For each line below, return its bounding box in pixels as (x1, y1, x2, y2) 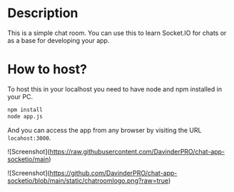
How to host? (7, 61, 88, 78)
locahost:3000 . (7, 133, 51, 142)
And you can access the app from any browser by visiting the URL (7, 126, 202, 134)
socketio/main (7, 155, 49, 163)
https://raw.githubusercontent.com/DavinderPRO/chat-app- (49, 147, 225, 156)
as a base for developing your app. (7, 36, 110, 44)
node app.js (7, 113, 43, 120)
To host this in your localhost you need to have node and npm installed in (7, 84, 223, 94)
